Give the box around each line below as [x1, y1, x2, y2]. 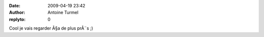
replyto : [9, 16, 26, 22]
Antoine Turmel [47, 10, 79, 16]
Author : [9, 10, 25, 16]
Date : [9, 3, 21, 8]
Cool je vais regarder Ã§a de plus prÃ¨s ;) [9, 25, 93, 31]
